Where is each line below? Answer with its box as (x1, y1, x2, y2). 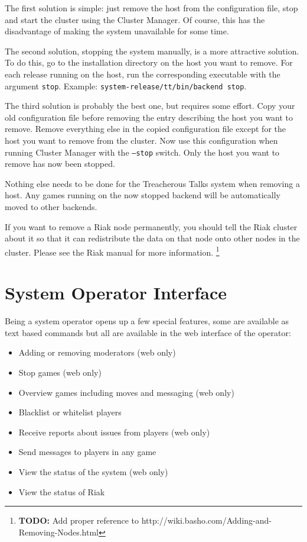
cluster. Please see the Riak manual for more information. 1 (5, 244, 220, 258)
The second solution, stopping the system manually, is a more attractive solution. (5, 44, 299, 57)
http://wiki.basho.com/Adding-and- (141, 514, 272, 527)
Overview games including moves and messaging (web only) (18, 386, 234, 398)
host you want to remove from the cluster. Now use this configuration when (5, 134, 278, 146)
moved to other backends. (5, 201, 97, 213)
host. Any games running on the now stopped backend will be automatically (5, 189, 280, 201)
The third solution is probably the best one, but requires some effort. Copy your (5, 99, 295, 112)
